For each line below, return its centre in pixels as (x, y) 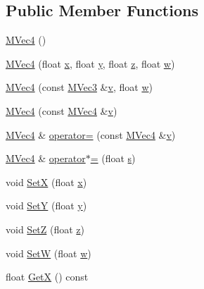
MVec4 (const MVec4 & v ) (62, 110)
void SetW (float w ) (49, 253)
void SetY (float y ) (46, 205)
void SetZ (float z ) (45, 229)
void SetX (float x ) (46, 182)
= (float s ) (113, 158)
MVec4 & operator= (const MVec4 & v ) (91, 134)
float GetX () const (47, 277)
